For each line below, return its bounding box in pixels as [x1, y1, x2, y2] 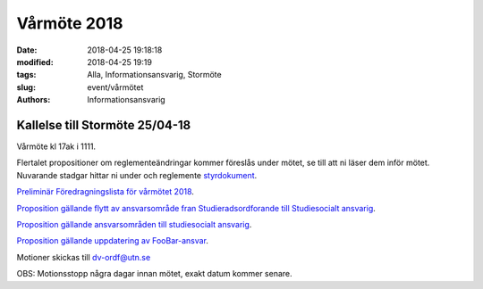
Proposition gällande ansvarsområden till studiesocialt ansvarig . [16, 219, 252, 229]
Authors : [16, 95, 51, 105]
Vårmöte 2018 [16, 13, 123, 33]
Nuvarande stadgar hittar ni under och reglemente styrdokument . [16, 169, 258, 180]
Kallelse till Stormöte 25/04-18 [16, 117, 191, 133]
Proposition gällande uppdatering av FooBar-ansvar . [16, 235, 209, 246]
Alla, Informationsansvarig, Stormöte [87, 70, 223, 80]
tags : [16, 70, 37, 80]
